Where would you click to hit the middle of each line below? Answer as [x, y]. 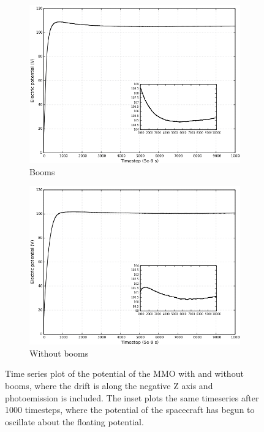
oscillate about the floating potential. [74, 421]
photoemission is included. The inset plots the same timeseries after [132, 397]
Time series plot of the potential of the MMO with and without [124, 373]
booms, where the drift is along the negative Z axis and [109, 385]
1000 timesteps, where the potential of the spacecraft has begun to [130, 410]
